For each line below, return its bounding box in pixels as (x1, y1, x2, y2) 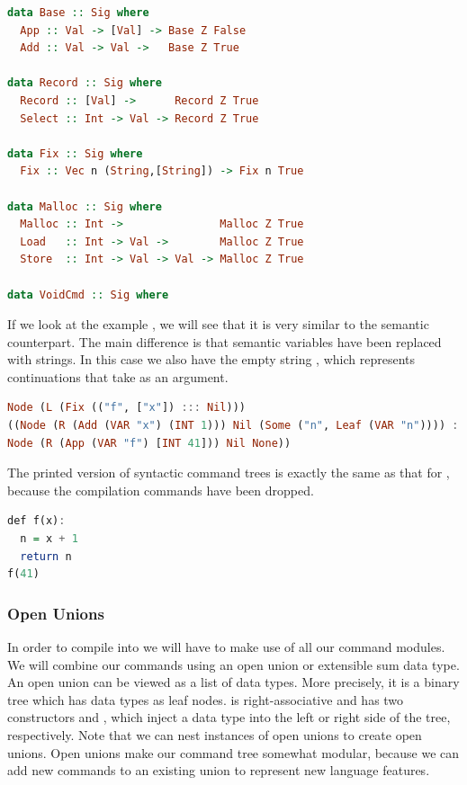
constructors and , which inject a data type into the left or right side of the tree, (7, 708, 451, 727)
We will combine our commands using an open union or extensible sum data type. (7, 655, 460, 673)
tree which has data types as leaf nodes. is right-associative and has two (7, 690, 404, 709)
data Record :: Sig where (7, 76, 162, 90)
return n (20, 549, 72, 563)
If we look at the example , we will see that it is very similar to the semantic (7, 315, 429, 334)
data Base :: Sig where (7, 6, 149, 19)
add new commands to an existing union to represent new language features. (7, 761, 430, 780)
